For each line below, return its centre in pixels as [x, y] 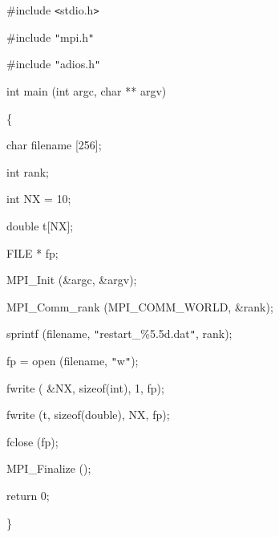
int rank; [28, 171]
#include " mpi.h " [51, 37]
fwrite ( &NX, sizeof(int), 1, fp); [85, 387]
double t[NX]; [40, 225]
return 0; [28, 495]
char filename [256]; [54, 145]
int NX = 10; [39, 199]
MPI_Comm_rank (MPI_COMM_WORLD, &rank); [140, 306]
